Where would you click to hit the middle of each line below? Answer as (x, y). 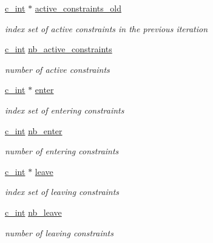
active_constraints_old (78, 8)
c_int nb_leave (33, 212)
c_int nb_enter (34, 130)
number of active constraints (57, 69)
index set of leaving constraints (62, 192)
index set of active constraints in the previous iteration (106, 28)
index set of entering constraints (65, 110)
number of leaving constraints (59, 232)
